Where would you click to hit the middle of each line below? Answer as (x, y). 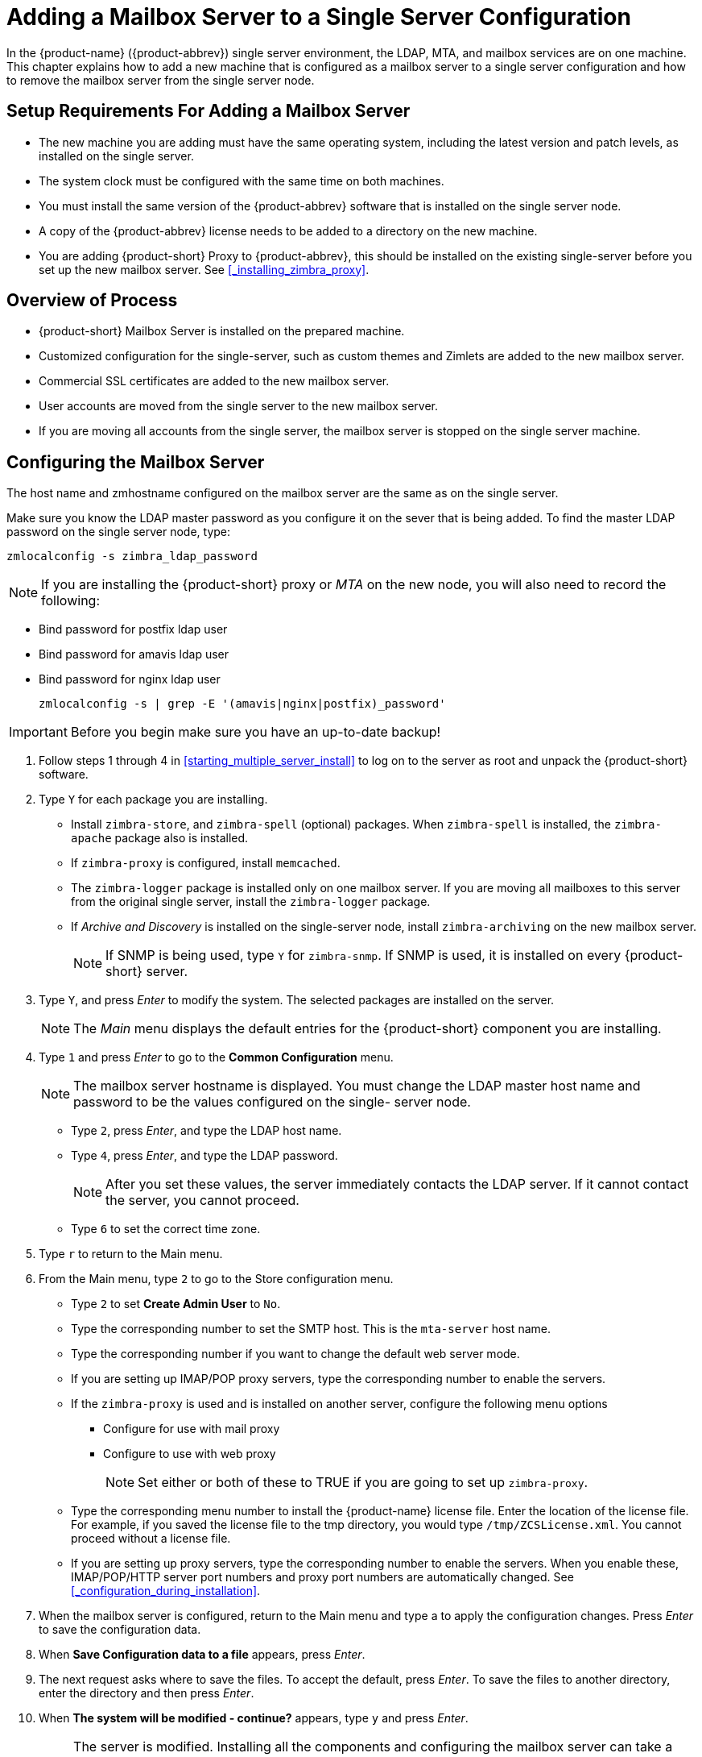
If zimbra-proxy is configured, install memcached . (206, 863)
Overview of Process (92, 301)
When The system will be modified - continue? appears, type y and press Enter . (254, 1718)
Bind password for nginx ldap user (130, 679)
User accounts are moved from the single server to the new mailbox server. (238, 406)
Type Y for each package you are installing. (153, 800)
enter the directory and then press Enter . (147, 1693)
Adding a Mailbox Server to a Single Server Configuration (319, 17)
